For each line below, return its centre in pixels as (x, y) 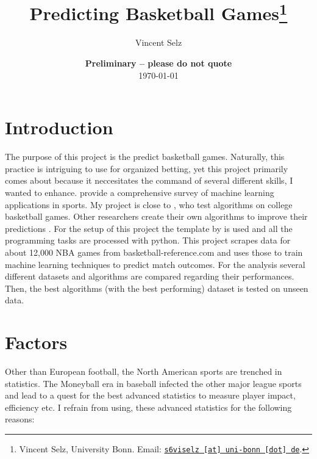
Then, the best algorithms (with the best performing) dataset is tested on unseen (157, 288)
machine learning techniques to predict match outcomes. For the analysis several (155, 264)
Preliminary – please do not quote (158, 63)
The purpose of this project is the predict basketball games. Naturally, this (145, 157)
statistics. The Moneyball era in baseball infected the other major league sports (153, 383)
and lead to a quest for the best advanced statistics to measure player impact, (150, 395)
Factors (36, 342)
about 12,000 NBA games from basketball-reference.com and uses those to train (154, 252)
